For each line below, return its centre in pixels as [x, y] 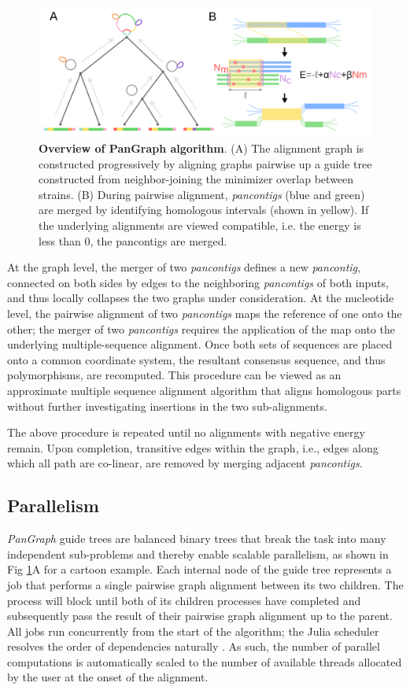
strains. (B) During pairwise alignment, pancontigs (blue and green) [202, 194]
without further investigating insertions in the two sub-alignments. [167, 406]
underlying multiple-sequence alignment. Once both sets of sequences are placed [200, 344]
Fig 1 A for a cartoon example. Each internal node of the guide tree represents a [199, 569]
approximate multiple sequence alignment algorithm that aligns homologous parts [204, 390]
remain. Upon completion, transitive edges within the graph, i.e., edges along [193, 447]
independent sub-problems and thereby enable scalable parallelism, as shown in [198, 553]
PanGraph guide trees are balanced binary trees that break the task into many [197, 539]
